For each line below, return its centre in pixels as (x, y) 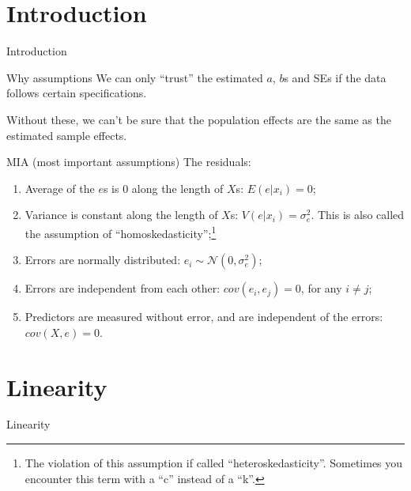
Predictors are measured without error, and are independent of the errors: (204, 317)
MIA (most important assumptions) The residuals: (129, 162)
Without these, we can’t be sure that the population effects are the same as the (199, 119)
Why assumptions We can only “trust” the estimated (135, 77)
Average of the (60, 188)
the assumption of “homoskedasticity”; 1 (121, 232)
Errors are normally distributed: (103, 260)
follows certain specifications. (77, 93)
